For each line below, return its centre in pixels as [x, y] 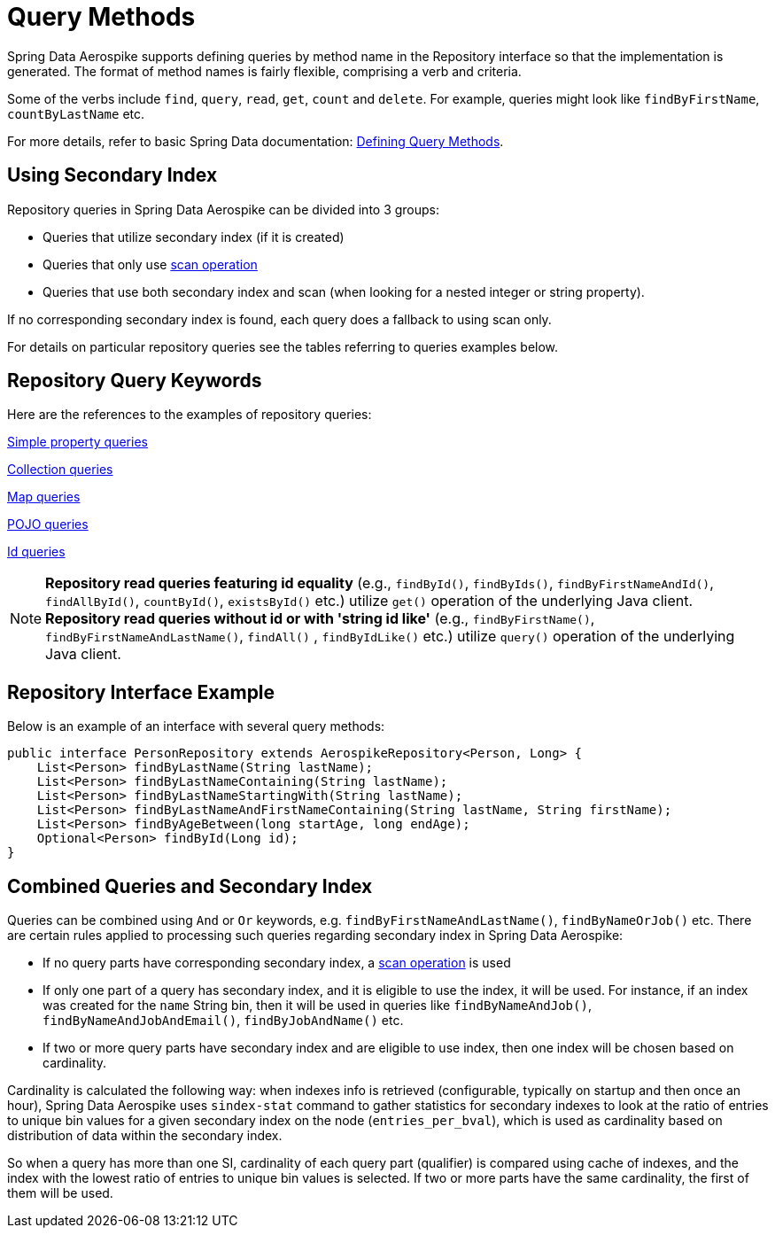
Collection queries [60, 470]
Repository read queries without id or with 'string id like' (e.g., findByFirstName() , [320, 619]
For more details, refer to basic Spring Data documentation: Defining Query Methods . [256, 141]
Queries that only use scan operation [150, 264]
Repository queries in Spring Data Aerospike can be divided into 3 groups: [224, 209]
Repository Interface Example [141, 692]
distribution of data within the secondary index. [145, 1136]
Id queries [36, 552]
